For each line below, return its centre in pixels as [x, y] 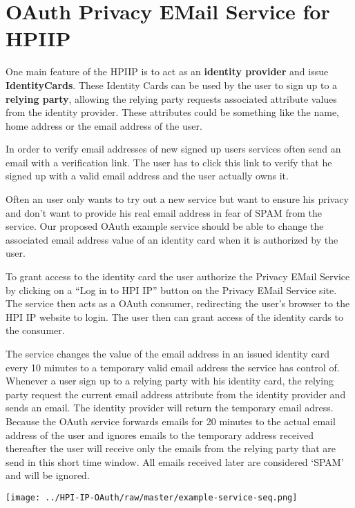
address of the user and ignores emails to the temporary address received [160, 434]
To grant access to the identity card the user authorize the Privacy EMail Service [178, 276]
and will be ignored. [48, 475]
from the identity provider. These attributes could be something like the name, [172, 112]
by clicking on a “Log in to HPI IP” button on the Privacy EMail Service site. [171, 290]
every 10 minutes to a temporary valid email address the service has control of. [173, 367]
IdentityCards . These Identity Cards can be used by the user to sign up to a [172, 85]
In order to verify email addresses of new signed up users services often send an [173, 149]
